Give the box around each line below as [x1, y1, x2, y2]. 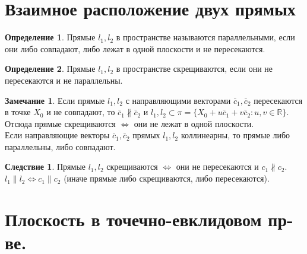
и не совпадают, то [46, 106, 115, 118]
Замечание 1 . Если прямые [5, 94, 105, 106]
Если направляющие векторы [5, 129, 110, 141]
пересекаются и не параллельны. [5, 74, 123, 86]
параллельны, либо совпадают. [5, 140, 116, 153]
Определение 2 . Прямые [5, 62, 96, 75]
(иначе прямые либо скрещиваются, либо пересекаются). [64, 172, 270, 185]
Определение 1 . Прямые [5, 31, 96, 43]
